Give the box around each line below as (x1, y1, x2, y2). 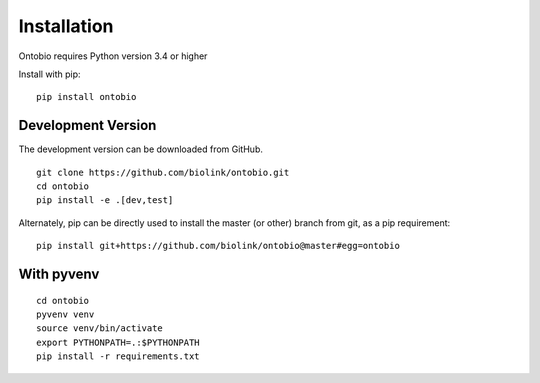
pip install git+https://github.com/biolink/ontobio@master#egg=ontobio (36, 240, 400, 252)
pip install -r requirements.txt (36, 351, 200, 362)
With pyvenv (18, 266, 100, 282)
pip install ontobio (36, 91, 137, 103)
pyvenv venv (36, 308, 95, 320)
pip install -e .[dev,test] (36, 195, 174, 206)
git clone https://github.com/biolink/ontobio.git (36, 166, 290, 178)
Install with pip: (18, 68, 81, 80)
